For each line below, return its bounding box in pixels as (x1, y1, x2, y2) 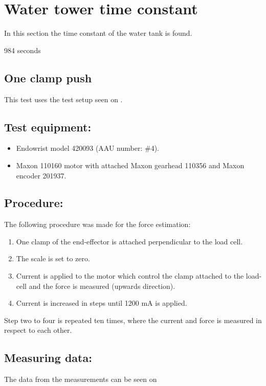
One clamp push (4, 70, 92, 85)
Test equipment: (4, 119, 92, 134)
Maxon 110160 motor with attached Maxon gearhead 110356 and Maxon (16, 160, 245, 170)
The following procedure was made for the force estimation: (4, 219, 191, 230)
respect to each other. (4, 325, 72, 335)
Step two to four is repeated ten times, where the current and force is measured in (4, 314, 262, 325)
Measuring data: (4, 350, 92, 366)
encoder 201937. (16, 170, 66, 180)
